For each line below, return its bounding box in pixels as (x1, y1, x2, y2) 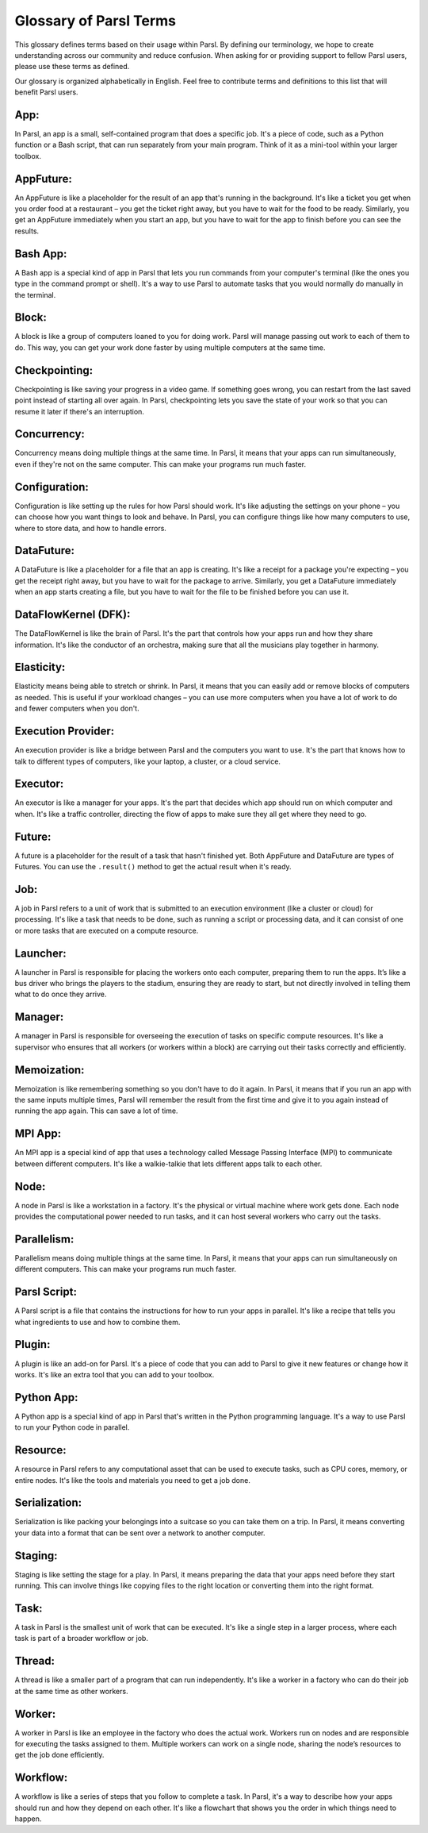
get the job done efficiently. (14, 1750, 105, 1760)
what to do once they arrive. (14, 989, 107, 999)
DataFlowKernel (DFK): (14, 608, 131, 622)
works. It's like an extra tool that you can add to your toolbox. (14, 1369, 215, 1379)
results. (14, 226, 40, 236)
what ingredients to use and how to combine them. (14, 1317, 181, 1327)
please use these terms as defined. (14, 62, 130, 71)
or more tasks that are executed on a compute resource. (14, 926, 199, 935)
